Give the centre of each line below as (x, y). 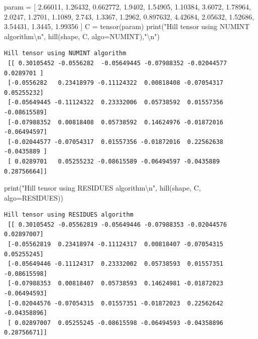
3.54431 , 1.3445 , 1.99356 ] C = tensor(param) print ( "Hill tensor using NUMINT (127, 26)
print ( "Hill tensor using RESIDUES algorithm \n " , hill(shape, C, (103, 188)
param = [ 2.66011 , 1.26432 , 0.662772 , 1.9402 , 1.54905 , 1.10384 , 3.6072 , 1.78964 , (127, 7)
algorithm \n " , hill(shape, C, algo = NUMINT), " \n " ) (82, 36)
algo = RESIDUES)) (34, 197)
